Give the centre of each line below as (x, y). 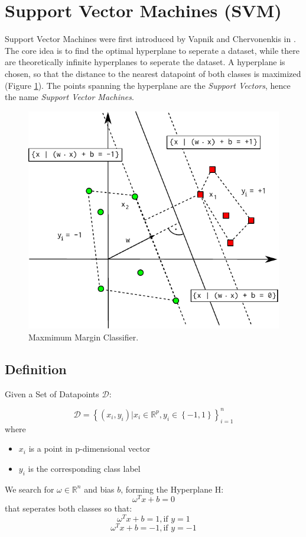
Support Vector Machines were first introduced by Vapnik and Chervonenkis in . (150, 39)
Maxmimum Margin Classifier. (84, 337)
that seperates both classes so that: (69, 508)
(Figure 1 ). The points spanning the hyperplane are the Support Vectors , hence (148, 85)
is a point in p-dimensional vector (89, 448)
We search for (30, 489)
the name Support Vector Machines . (69, 97)
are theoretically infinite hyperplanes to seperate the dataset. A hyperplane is (145, 62)
